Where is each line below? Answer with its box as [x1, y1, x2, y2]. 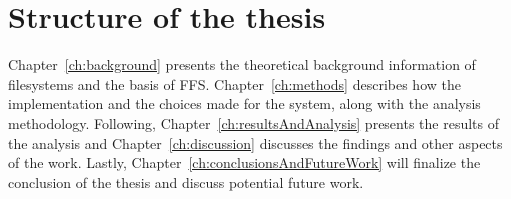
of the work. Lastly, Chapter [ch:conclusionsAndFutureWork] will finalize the [8, 152, 481, 173]
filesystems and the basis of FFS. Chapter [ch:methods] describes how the [8, 73, 461, 94]
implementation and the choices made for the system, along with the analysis [8, 93, 481, 114]
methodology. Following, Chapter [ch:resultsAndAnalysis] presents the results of [8, 112, 500, 133]
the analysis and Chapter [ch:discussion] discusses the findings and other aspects [8, 132, 503, 153]
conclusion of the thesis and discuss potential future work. [8, 171, 364, 192]
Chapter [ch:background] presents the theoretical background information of [8, 54, 476, 75]
